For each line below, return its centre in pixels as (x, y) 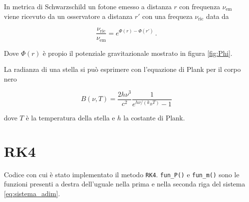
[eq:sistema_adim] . (32, 193)
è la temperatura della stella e (71, 118)
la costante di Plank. (154, 118)
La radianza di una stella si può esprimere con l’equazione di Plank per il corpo (122, 69)
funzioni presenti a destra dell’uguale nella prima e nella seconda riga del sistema (124, 184)
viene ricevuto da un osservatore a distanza (68, 16)
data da (217, 16)
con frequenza (200, 6)
